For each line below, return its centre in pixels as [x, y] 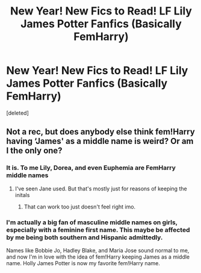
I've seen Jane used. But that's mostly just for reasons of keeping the [101, 189]
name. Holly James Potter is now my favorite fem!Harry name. [83, 263]
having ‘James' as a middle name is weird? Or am [100, 141]
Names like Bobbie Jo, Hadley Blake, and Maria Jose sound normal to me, [98, 250]
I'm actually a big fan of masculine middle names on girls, [92, 222]
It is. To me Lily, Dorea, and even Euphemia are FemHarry [91, 168]
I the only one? [34, 151]
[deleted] [17, 113]
